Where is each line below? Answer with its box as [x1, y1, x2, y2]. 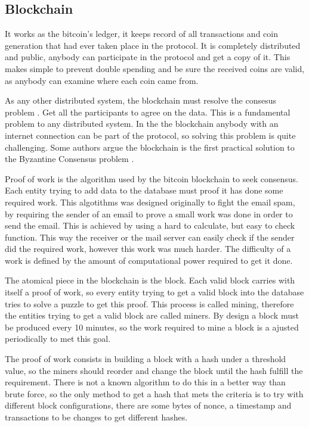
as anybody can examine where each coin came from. [5, 74, 199, 86]
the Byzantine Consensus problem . [5, 152, 134, 165]
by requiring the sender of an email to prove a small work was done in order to [5, 207, 293, 220]
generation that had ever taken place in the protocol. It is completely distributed [5, 39, 301, 51]
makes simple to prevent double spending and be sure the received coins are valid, [5, 62, 305, 74]
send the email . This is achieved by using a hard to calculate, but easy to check [5, 219, 295, 232]
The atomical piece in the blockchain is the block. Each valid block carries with [5, 274, 295, 286]
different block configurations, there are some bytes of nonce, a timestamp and [5, 399, 292, 412]
